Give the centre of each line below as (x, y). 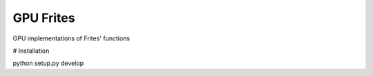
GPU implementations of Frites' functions (71, 38)
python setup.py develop (48, 63)
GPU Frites (44, 18)
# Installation (31, 51)
